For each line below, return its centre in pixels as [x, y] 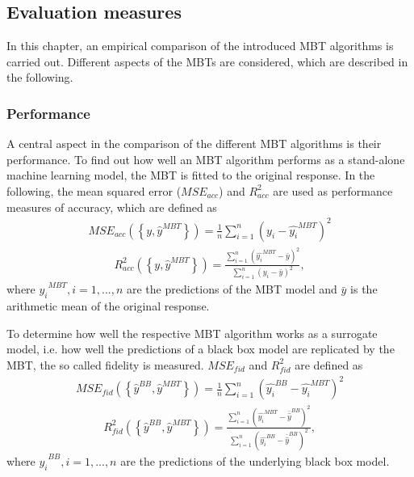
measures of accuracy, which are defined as [112, 207]
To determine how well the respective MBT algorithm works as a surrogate [192, 333]
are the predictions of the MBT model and [232, 289]
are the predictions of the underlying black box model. [255, 460]
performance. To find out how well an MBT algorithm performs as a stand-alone [206, 159]
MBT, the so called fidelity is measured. [105, 364]
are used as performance [333, 190]
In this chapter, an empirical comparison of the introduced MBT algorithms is [200, 46]
